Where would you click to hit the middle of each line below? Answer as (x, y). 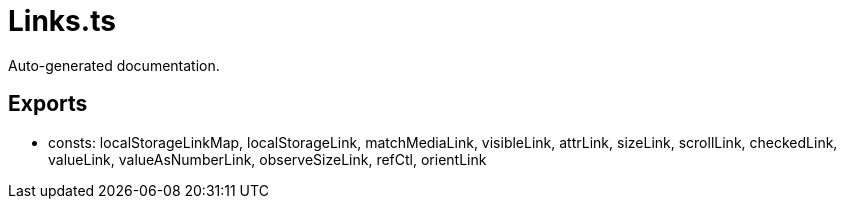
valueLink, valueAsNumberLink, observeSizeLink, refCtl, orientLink (267, 159)
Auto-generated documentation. (114, 65)
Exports (48, 104)
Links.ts (62, 21)
